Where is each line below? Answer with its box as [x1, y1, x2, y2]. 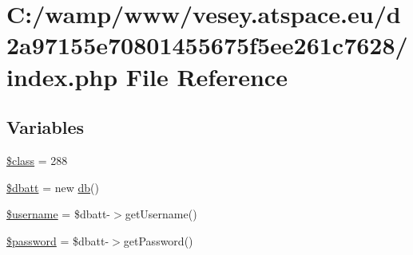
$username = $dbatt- [6, 206, 111, 222]
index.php [6, 60, 118, 92]
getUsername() [125, 206, 197, 222]
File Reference [125, 60, 288, 92]
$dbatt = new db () [6, 178, 99, 195]
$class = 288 [6, 151, 68, 168]
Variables [6, 115, 85, 139]
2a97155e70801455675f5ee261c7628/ [6, 29, 408, 61]
